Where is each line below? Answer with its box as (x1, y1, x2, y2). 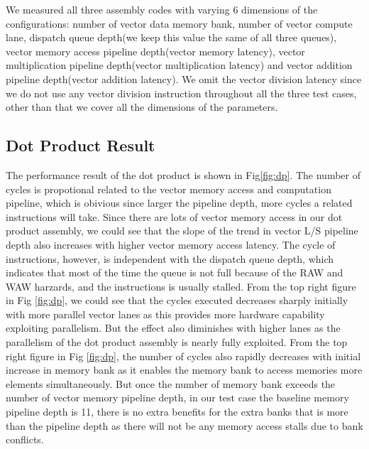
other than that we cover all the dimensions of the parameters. (6, 99, 278, 114)
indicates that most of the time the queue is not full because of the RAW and (6, 265, 343, 280)
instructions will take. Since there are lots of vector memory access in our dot (6, 209, 343, 224)
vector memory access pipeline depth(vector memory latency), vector (6, 43, 305, 58)
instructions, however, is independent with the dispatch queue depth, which (6, 251, 334, 266)
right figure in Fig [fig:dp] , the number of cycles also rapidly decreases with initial (6, 348, 361, 363)
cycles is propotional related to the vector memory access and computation (6, 181, 331, 196)
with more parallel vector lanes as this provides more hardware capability (6, 306, 325, 321)
